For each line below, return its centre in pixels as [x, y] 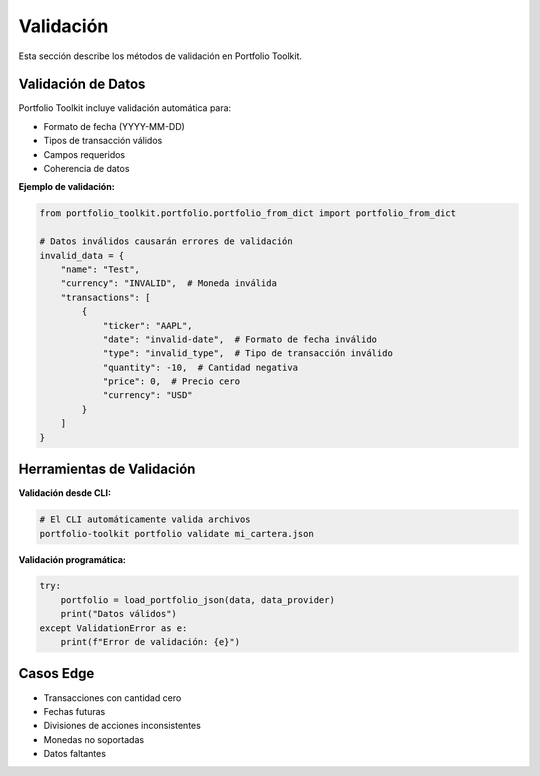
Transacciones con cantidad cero [112, 697]
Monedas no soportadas [94, 739]
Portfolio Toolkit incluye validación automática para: [125, 108]
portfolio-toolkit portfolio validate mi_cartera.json [176, 533]
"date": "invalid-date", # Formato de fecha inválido [240, 339]
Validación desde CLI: [65, 493]
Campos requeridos [84, 154]
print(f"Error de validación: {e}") [150, 642]
